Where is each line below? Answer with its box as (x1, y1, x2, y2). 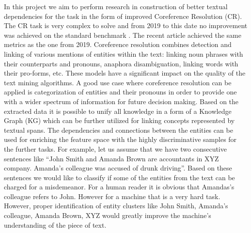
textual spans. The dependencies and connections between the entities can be (4, 124, 233, 135)
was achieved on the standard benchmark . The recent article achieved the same (4, 30, 241, 40)
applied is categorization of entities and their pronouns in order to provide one (4, 87, 237, 97)
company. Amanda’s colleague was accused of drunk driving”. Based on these (4, 163, 232, 173)
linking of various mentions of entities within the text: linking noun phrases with (4, 48, 243, 59)
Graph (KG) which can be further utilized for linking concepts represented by (4, 115, 235, 125)
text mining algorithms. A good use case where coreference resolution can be (4, 77, 232, 87)
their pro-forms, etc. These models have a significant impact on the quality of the (4, 68, 246, 78)
